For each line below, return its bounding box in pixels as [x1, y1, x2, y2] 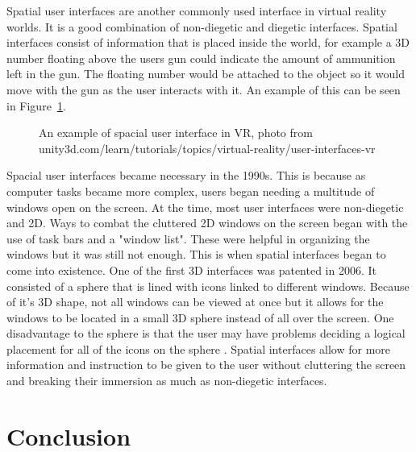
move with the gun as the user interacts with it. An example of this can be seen [6, 81, 401, 97]
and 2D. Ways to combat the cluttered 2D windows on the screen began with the [6, 214, 408, 231]
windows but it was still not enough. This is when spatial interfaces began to [6, 246, 386, 263]
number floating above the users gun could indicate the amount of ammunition [6, 49, 396, 66]
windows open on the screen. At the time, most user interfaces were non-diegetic [6, 198, 404, 215]
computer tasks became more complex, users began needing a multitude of [6, 182, 375, 199]
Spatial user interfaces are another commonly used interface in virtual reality [6, 2, 387, 19]
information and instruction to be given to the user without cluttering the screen [6, 356, 406, 373]
